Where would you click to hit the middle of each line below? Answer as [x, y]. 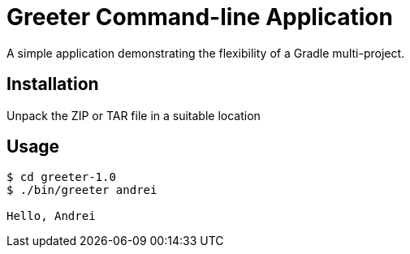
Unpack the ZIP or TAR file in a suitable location [134, 115]
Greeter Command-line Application [200, 17]
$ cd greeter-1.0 [61, 177]
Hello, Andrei [51, 216]
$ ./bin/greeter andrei [82, 190]
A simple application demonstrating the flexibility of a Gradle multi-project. [206, 53]
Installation [53, 84]
